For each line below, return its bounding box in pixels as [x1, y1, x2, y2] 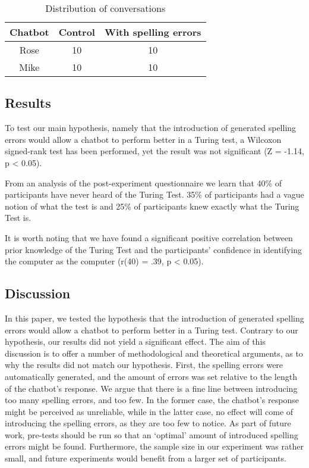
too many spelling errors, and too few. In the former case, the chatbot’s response [5, 394, 299, 406]
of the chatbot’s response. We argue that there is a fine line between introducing [5, 382, 298, 394]
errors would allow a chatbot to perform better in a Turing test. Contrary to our [5, 323, 298, 336]
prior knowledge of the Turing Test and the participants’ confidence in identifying [5, 243, 302, 255]
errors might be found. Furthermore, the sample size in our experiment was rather [5, 440, 304, 453]
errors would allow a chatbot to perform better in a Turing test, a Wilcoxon [5, 133, 282, 145]
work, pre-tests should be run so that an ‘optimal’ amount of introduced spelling [5, 428, 298, 441]
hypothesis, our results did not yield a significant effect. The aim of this [5, 335, 266, 348]
